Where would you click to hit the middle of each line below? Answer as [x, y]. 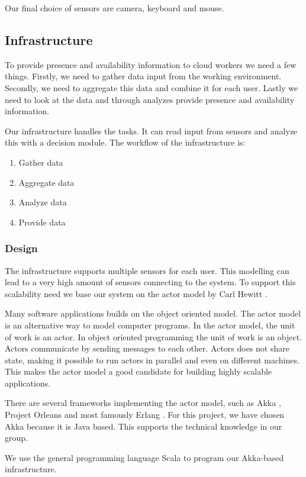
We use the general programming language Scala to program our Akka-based [144, 457]
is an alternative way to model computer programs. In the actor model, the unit [150, 325]
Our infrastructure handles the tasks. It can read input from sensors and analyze [151, 130]
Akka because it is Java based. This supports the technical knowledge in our [144, 426]
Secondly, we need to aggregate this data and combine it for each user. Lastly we [152, 87]
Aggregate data [46, 182]
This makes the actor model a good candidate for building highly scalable [138, 371]
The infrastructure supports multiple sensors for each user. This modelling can [147, 270]
